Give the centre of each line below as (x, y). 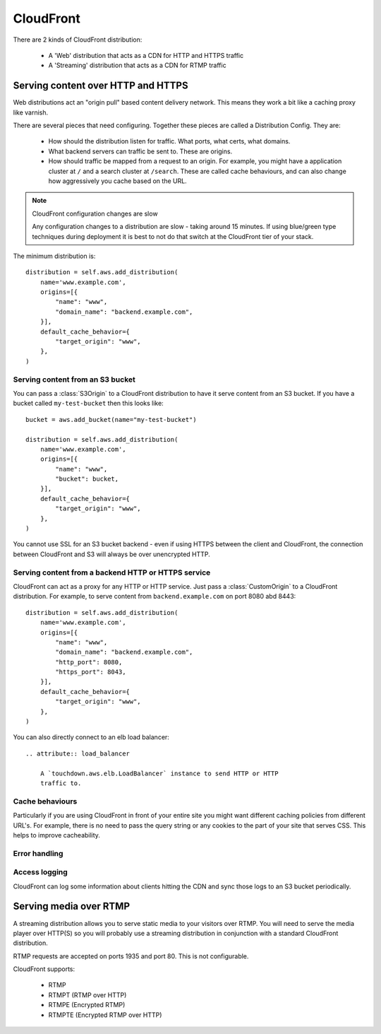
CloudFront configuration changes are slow (95, 213)
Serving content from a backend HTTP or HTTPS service (112, 572)
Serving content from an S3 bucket (74, 380)
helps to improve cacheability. (56, 835)
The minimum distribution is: (54, 256)
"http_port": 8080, (89, 662)
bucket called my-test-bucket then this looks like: (88, 404)
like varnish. (31, 112)
